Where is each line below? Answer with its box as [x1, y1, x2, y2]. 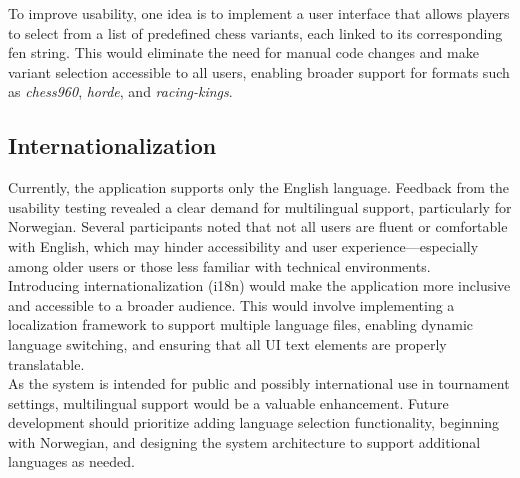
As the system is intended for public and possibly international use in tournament [8, 373, 510, 394]
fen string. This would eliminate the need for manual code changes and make [8, 42, 479, 63]
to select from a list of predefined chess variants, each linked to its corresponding [8, 22, 503, 43]
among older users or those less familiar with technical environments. [8, 255, 431, 276]
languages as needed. [8, 451, 135, 472]
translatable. [8, 353, 85, 374]
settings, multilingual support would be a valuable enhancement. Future [8, 392, 449, 413]
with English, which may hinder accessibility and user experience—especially [8, 235, 479, 256]
